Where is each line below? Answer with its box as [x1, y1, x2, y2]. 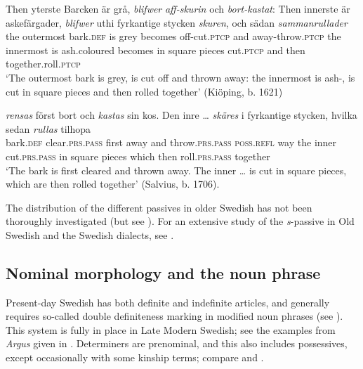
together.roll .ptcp [6, 56, 81, 71]
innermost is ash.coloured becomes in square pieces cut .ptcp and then [6, 42, 305, 57]
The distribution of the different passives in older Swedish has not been [6, 200, 312, 214]
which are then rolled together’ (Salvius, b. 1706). [6, 176, 220, 191]
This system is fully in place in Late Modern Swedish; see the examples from [6, 322, 336, 337]
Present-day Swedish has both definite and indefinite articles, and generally [6, 294, 330, 309]
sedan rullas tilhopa [6, 121, 91, 136]
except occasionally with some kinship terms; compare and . [6, 350, 264, 365]
